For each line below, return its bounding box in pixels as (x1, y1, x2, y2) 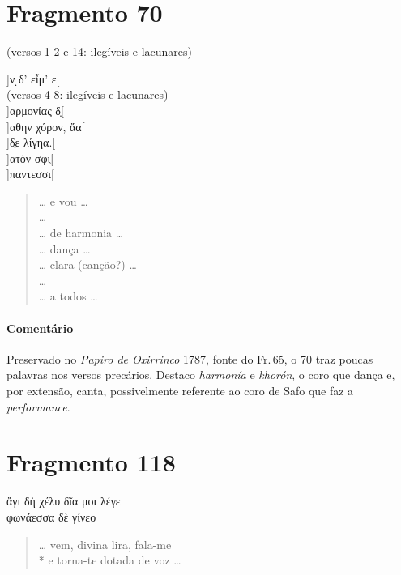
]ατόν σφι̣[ (6, 149, 54, 166)
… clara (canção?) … (38, 256, 137, 273)
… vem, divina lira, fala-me (38, 535, 172, 552)
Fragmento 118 (6, 445, 176, 479)
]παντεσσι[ (6, 165, 54, 182)
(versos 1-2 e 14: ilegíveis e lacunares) (6, 43, 192, 60)
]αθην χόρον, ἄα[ (6, 117, 85, 134)
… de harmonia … (38, 224, 124, 241)
